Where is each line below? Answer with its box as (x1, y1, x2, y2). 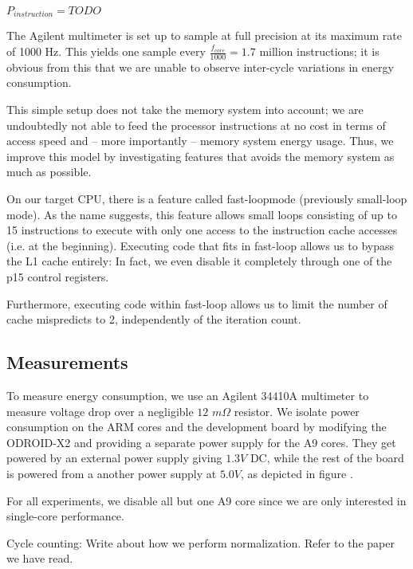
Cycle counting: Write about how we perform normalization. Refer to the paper (6, 534, 395, 551)
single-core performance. (6, 508, 124, 524)
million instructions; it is (259, 43, 380, 60)
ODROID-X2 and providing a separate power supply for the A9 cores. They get (6, 434, 396, 450)
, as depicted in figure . (240, 465, 353, 481)
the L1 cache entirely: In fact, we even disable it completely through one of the (6, 253, 392, 269)
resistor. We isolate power (234, 402, 360, 419)
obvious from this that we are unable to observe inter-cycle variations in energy (6, 58, 394, 75)
